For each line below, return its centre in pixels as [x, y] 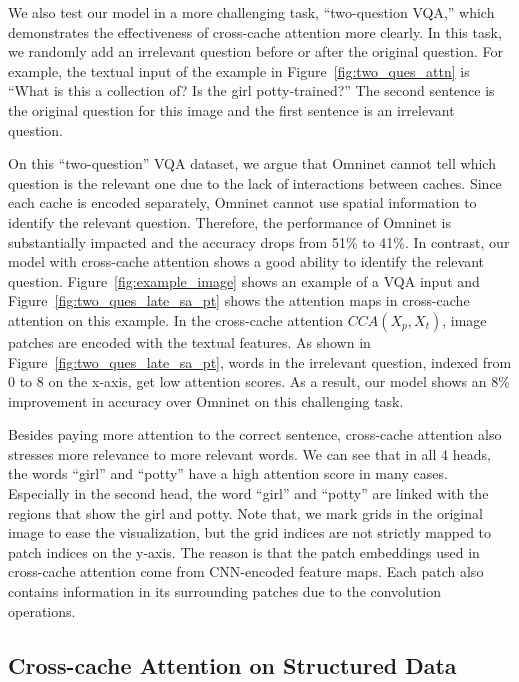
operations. [42, 610]
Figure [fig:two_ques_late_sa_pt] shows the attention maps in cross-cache [239, 300]
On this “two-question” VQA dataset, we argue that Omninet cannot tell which [252, 163]
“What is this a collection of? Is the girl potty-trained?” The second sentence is [251, 90]
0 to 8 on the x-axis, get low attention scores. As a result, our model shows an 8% [259, 381]
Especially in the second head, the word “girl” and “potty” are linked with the [248, 493]
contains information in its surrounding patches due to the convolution [224, 591]
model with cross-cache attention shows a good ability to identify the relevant [246, 261]
